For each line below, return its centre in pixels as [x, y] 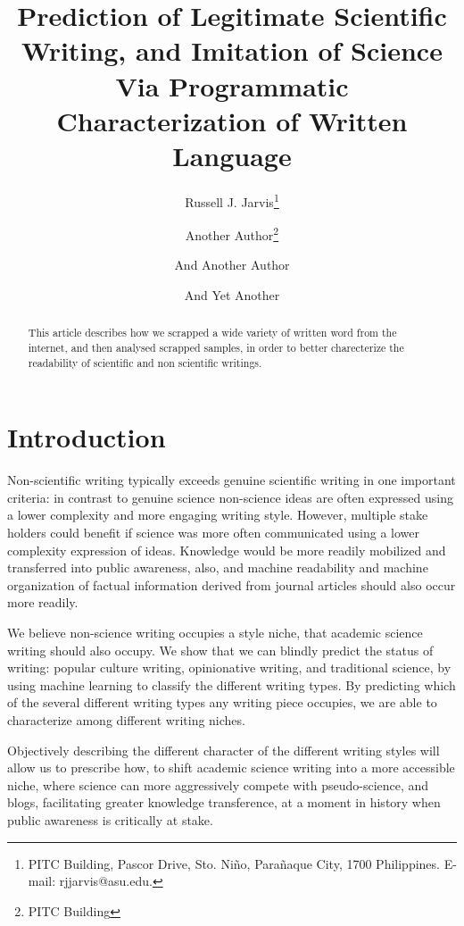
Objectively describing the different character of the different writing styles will [224, 750]
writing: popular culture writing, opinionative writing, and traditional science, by [229, 667]
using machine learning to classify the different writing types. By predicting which [232, 684]
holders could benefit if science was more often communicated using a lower [213, 533]
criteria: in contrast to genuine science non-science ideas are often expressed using [231, 497]
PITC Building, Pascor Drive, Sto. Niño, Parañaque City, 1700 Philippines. [234, 863]
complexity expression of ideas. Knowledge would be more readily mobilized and [227, 550]
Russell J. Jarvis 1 [232, 200]
